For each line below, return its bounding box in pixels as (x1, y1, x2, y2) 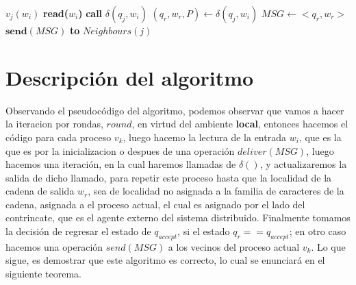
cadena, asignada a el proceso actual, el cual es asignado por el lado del (5, 197, 305, 211)
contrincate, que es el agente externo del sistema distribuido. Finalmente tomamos (5, 210, 351, 225)
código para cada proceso (5, 129, 112, 144)
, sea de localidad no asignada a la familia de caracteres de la (88, 184, 344, 198)
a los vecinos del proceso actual (168, 239, 300, 253)
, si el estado (177, 224, 230, 238)
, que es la (298, 129, 342, 144)
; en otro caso (289, 224, 346, 238)
